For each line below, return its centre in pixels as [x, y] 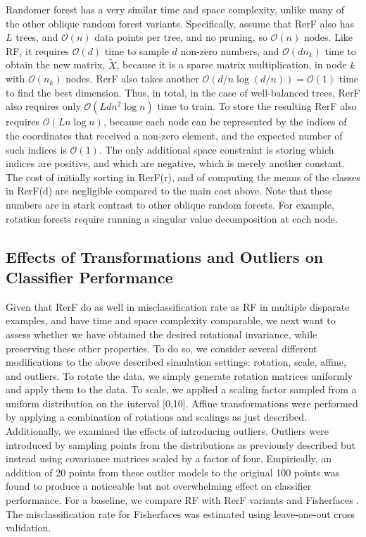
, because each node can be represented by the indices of [225, 122]
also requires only [43, 106]
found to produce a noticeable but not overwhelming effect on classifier [159, 486]
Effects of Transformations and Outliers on [165, 256]
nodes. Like [328, 37]
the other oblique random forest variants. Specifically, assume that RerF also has [180, 23]
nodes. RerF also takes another [132, 79]
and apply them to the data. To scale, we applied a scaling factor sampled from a [181, 389]
